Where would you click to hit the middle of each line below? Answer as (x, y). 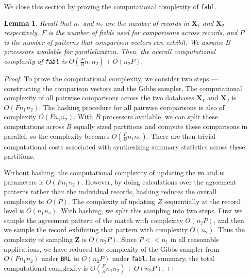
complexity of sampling (38, 239)
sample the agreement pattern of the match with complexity (93, 220)
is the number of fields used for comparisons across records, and (143, 32)
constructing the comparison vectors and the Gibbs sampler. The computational (123, 88)
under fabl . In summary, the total (163, 258)
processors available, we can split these (160, 117)
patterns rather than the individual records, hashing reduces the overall (110, 191)
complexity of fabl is (35, 61)
